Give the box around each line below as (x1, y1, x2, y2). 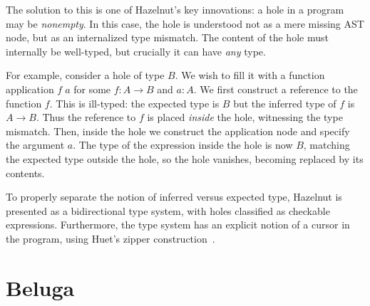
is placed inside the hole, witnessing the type (147, 110, 343, 125)
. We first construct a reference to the (193, 81, 358, 96)
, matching (303, 137, 350, 152)
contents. (6, 165, 45, 180)
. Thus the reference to (36, 110, 136, 125)
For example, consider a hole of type (6, 68, 165, 83)
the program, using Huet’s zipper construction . (6, 231, 215, 246)
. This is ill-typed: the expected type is (49, 95, 220, 110)
